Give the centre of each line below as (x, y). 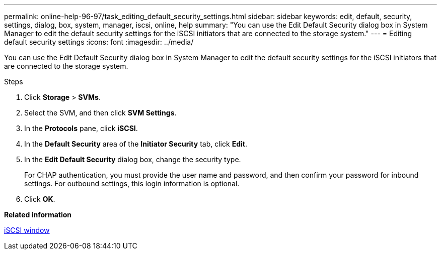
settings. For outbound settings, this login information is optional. (132, 183)
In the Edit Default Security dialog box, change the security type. (133, 159)
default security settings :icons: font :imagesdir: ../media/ (99, 42)
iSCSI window (27, 230)
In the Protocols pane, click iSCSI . (81, 128)
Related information (38, 215)
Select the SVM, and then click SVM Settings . (100, 113)
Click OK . (40, 199)
